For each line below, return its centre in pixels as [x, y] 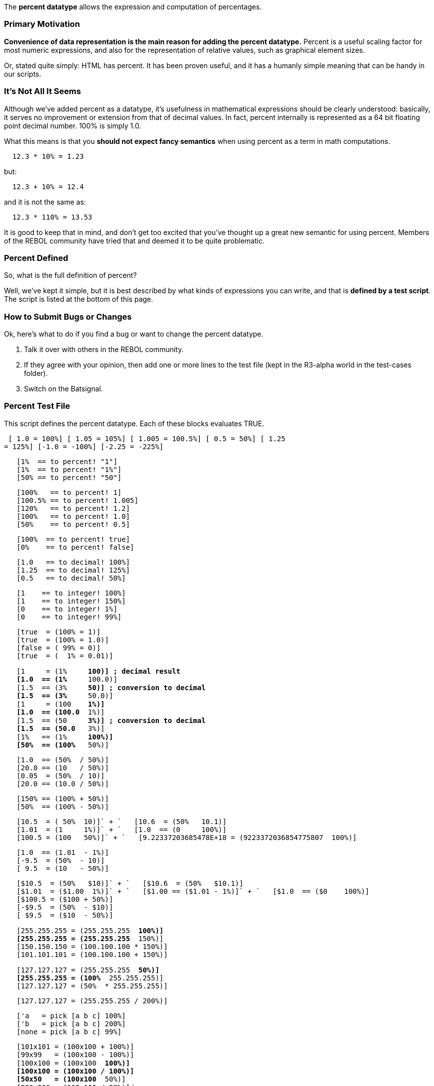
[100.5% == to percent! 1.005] [77, 500]
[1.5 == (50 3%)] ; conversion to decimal [111, 720]
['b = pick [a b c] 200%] [71, 1024]
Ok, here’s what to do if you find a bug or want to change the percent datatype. [134, 334]
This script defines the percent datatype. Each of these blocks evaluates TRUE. [134, 423]
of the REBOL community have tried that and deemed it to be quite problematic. [134, 241]
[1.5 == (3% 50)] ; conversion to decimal [111, 687]
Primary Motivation [42, 24]
